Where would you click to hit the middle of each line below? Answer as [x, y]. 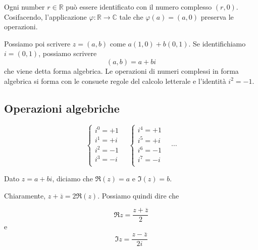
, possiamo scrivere [68, 53]
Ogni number [24, 7]
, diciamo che [72, 178]
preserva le [217, 16]
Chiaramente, [25, 195]
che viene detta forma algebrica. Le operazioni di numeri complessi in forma [121, 70]
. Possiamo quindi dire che [138, 195]
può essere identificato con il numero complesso [139, 7]
